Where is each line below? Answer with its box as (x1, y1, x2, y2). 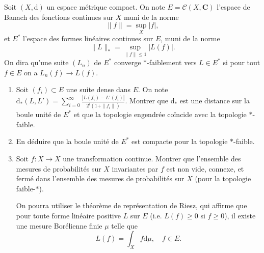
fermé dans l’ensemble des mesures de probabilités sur (16, 173, 184, 184)
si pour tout (223, 57, 260, 68)
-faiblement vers (147, 57, 197, 68)
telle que (111, 220, 138, 231)
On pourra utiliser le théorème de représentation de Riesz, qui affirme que (16, 200, 247, 211)
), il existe (224, 210, 256, 220)
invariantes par (112, 163, 159, 174)
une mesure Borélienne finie (16, 220, 102, 231)
